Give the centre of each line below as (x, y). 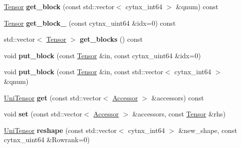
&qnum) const (197, 6)
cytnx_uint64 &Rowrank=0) (47, 140)
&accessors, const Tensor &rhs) (179, 114)
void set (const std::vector (43, 114)
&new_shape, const (208, 130)
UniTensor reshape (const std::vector (60, 130)
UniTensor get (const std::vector (53, 97)
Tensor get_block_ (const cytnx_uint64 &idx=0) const (90, 23)
